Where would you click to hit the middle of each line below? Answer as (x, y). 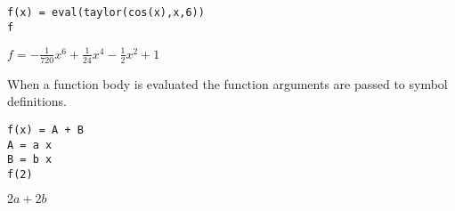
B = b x (30, 160)
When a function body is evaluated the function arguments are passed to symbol (227, 83)
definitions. (37, 101)
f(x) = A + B (45, 130)
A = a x (30, 145)
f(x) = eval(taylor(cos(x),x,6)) (106, 12)
